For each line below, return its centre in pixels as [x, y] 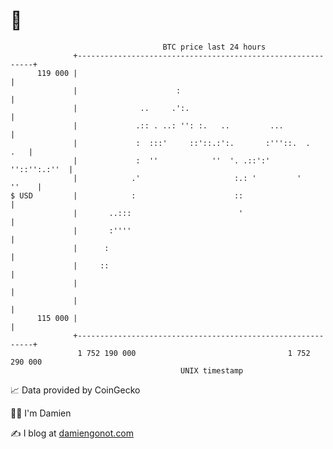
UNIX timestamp [212, 370]
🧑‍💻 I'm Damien [41, 413]
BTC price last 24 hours [214, 47]
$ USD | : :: [127, 195]
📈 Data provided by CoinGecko [75, 390]
